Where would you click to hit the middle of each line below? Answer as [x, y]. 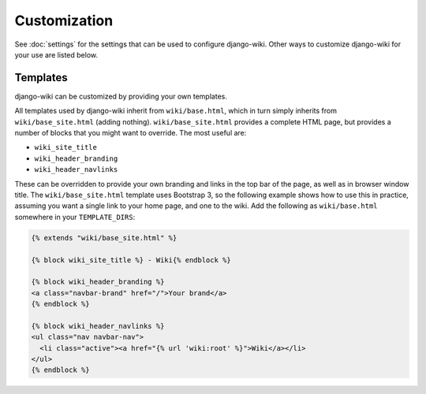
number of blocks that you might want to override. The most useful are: [131, 133]
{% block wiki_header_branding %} [98, 282]
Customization [64, 20]
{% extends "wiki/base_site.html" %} [104, 238]
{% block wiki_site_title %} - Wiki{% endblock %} [131, 260]
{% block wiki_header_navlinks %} [98, 326]
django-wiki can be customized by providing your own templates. [121, 96]
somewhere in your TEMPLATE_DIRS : [75, 217]
